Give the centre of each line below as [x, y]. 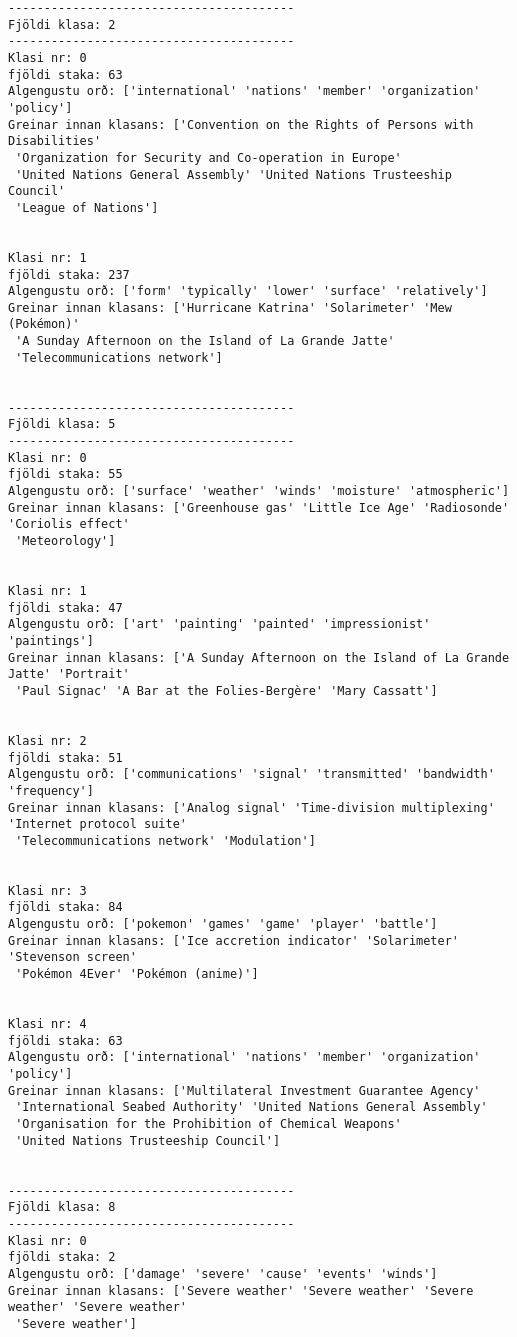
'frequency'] [51, 790]
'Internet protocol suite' [97, 824]
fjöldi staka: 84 [65, 907]
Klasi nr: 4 [47, 1024]
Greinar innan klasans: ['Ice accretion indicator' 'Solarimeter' [234, 940]
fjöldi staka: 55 [65, 474]
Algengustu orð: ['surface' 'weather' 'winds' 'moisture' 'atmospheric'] [259, 491]
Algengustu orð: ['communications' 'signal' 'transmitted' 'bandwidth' [251, 774]
